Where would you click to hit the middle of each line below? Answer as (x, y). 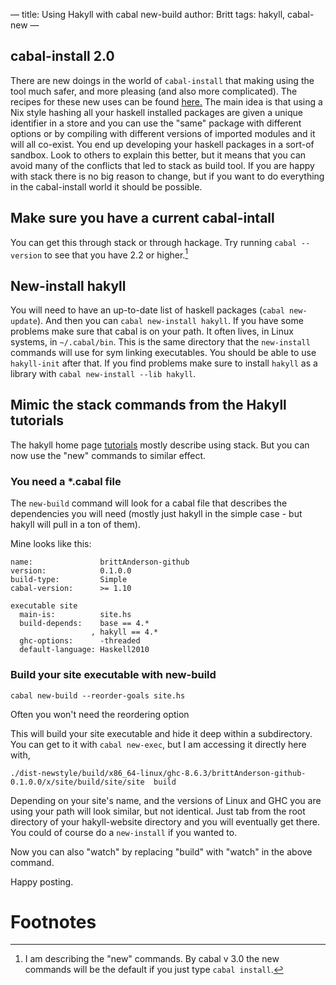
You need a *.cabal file (66, 481)
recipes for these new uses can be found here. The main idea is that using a (166, 101)
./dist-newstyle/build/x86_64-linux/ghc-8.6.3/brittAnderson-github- (158, 773)
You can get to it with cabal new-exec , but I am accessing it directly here (158, 744)
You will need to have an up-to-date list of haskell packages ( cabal (147, 310)
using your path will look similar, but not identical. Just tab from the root (158, 811)
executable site (44, 606)
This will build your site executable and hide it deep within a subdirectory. (161, 733)
